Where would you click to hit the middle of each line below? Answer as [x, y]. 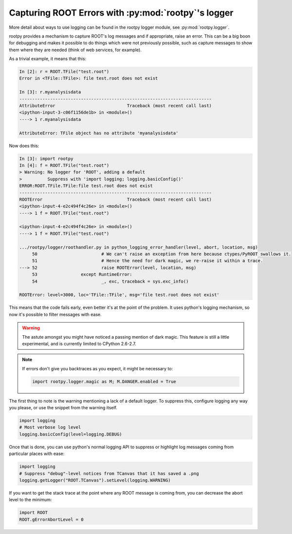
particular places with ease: [37, 454]
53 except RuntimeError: [82, 275]
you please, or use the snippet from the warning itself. [63, 408]
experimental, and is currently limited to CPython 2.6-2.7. [79, 343]
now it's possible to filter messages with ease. [55, 314]
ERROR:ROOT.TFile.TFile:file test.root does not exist [86, 186]
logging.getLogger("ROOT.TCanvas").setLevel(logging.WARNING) [95, 480]
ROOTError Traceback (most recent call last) [115, 199]
